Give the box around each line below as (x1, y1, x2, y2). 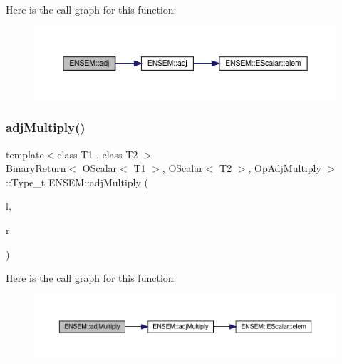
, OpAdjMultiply (248, 161, 321, 176)
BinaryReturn (6, 161, 66, 176)
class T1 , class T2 (57, 146, 138, 161)
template (6, 146, 44, 161)
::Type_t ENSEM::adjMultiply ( (6, 174, 148, 189)
